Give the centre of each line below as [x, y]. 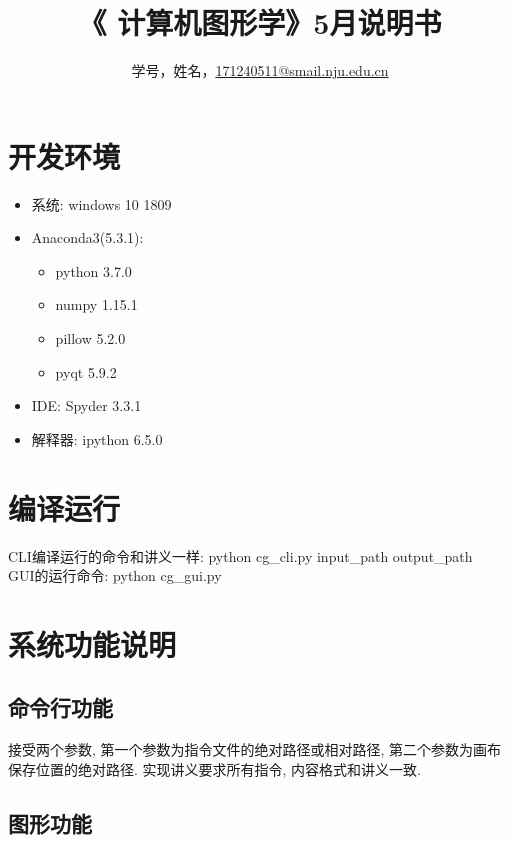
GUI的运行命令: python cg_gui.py [115, 575]
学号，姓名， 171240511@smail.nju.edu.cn [260, 70]
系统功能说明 [92, 643]
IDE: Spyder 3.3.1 [86, 405]
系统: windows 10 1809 [101, 203]
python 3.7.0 [93, 270]
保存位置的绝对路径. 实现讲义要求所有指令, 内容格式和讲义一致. [214, 768]
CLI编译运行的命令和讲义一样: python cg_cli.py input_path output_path [240, 555]
